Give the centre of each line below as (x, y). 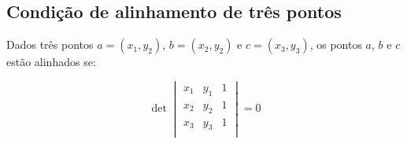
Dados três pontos (50, 44)
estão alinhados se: (51, 62)
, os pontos (336, 44)
